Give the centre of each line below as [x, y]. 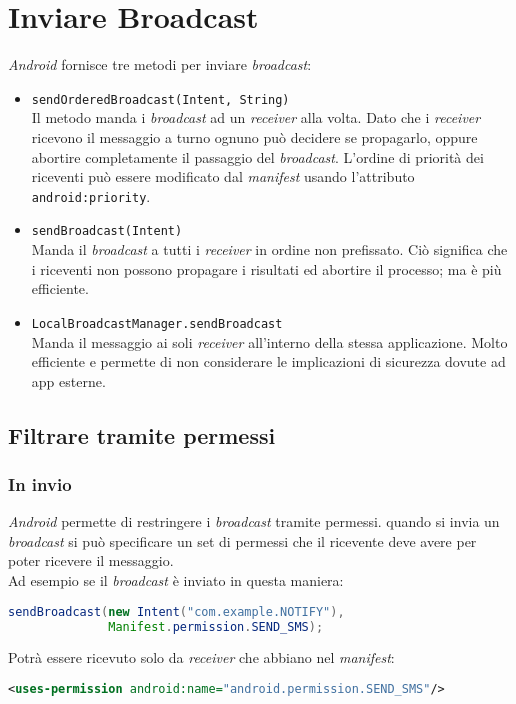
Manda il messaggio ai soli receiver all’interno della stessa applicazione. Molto [269, 341]
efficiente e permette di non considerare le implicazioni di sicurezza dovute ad [268, 361]
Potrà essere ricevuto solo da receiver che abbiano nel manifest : [201, 657]
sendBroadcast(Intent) [107, 231]
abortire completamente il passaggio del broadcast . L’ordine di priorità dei [257, 156]
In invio [40, 483]
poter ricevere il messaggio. [91, 560]
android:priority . [91, 195]
